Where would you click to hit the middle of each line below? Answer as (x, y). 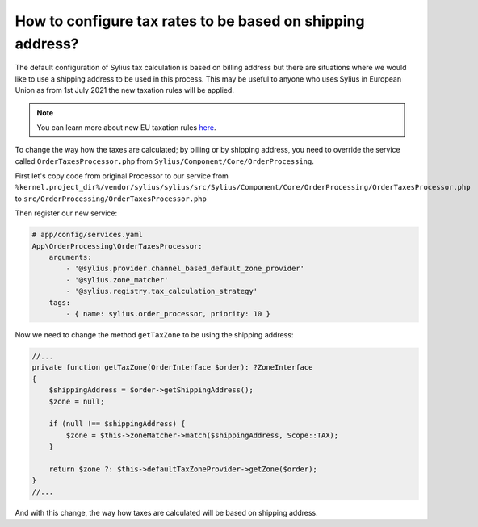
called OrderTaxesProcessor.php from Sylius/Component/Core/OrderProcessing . (165, 161)
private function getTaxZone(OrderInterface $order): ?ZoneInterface (172, 368)
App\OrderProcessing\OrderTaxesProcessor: (117, 246)
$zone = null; (77, 401)
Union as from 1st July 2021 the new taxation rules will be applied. (124, 90)
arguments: (70, 257)
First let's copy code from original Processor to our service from (122, 176)
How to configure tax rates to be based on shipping (190, 21)
